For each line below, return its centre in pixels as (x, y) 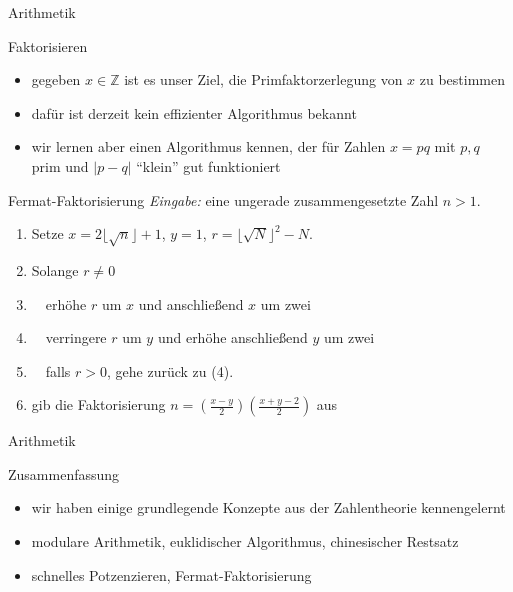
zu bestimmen (462, 79)
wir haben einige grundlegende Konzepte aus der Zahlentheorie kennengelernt (268, 507)
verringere (76, 337)
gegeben (56, 79)
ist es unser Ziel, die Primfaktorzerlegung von (263, 79)
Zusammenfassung (64, 473)
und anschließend (191, 303)
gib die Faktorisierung (98, 404)
